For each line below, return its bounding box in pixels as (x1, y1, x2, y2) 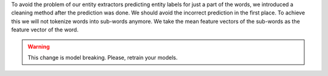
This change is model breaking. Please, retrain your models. (27, 54, 178, 61)
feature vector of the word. (11, 26, 79, 33)
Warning (27, 43, 50, 50)
